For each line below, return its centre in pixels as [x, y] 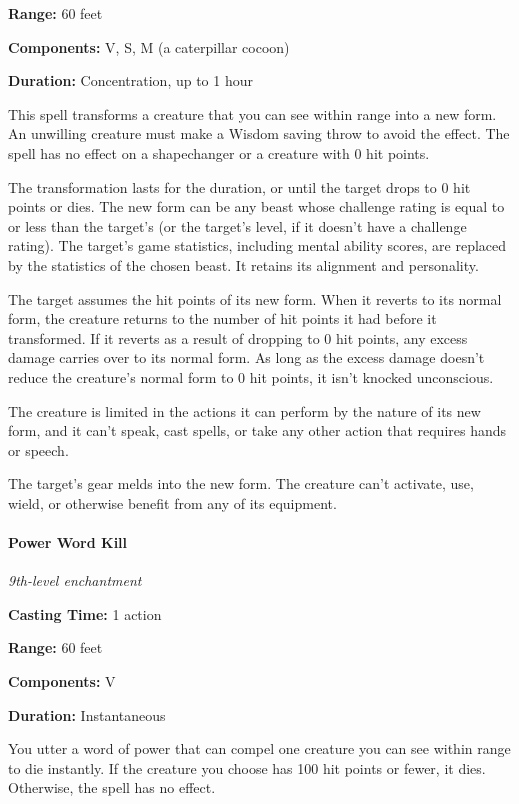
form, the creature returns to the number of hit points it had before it [222, 318]
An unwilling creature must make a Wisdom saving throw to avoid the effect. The [259, 133]
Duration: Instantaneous [87, 714]
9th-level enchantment [75, 580]
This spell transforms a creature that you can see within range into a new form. [252, 113]
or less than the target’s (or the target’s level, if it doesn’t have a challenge [237, 225]
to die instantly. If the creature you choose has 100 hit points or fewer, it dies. [247, 767]
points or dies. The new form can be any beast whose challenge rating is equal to [256, 206]
